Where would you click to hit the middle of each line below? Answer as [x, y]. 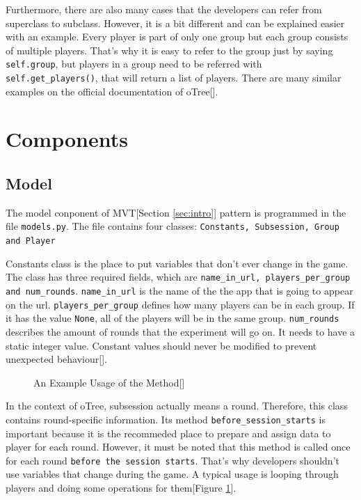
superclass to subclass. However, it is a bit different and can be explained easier [175, 23]
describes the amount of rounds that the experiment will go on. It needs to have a [180, 331]
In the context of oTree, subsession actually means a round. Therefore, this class [177, 406]
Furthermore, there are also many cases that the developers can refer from [164, 9]
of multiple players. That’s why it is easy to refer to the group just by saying [169, 50]
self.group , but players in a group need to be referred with [134, 64]
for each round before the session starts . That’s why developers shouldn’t [173, 460]
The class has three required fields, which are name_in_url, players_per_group [178, 277]
